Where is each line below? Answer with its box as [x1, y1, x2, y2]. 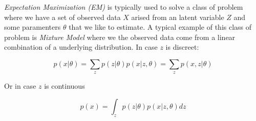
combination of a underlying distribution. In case [4, 42, 158, 52]
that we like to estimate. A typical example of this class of [69, 22, 252, 32]
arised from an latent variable [131, 11, 224, 22]
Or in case [4, 80, 36, 91]
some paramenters [4, 22, 61, 32]
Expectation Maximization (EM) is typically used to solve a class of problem [4, 2, 243, 12]
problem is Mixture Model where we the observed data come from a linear [4, 31, 236, 42]
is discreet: [165, 42, 199, 52]
